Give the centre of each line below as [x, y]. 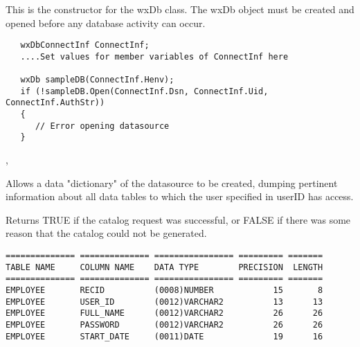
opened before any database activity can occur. [106, 23]
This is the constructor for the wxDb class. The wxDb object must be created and [180, 9]
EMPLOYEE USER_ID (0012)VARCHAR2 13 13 [164, 302]
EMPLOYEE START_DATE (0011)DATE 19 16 [164, 336]
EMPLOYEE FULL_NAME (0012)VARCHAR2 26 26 [164, 313]
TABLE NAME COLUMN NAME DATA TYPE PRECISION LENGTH [164, 267]
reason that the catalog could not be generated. [106, 233]
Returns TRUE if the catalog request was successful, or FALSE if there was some [178, 219]
